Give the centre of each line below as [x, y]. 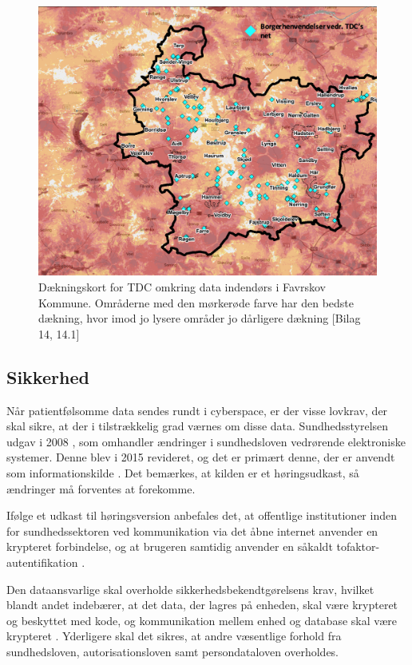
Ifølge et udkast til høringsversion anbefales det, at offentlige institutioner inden [202, 515]
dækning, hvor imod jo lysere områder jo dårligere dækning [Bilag [200, 318]
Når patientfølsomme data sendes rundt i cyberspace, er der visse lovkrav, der [197, 410]
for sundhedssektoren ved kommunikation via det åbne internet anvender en [192, 530]
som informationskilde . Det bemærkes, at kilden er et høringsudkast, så [183, 473]
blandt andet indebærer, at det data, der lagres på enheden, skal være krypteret [202, 605]
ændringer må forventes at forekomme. [101, 488]
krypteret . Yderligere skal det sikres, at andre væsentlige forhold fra [174, 636]
